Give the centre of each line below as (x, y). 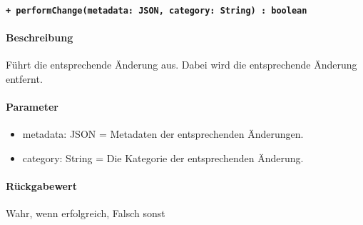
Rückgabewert (41, 185)
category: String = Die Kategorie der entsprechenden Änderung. (163, 157)
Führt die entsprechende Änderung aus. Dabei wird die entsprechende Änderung (181, 65)
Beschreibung (40, 37)
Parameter (32, 106)
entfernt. (24, 78)
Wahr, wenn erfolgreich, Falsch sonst (86, 213)
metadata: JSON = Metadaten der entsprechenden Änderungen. (163, 134)
